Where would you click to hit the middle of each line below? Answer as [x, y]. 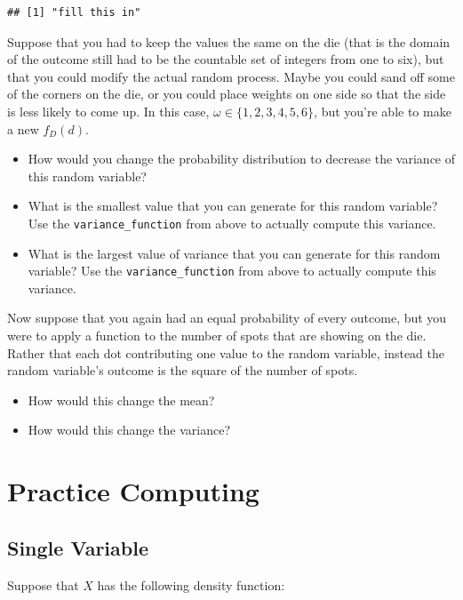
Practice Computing [133, 491]
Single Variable [78, 547]
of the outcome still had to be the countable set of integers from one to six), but [226, 59]
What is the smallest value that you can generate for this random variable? [233, 206]
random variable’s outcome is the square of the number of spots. [183, 370]
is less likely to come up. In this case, [108, 111]
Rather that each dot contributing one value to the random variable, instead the [226, 352]
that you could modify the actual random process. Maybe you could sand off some [231, 76]
